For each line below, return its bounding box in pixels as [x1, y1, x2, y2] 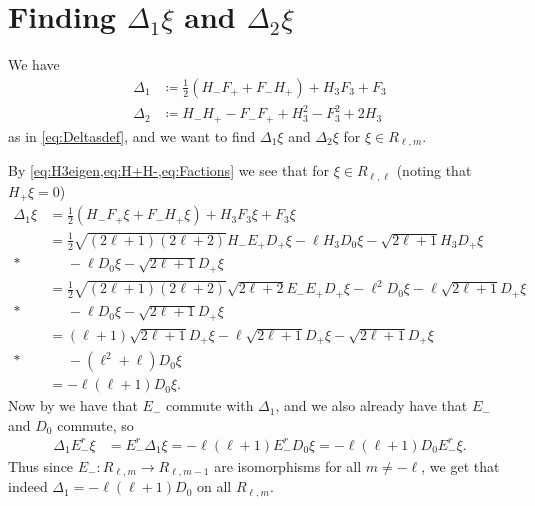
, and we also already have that [275, 395, 468, 416]
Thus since [8, 455, 74, 476]
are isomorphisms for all [214, 455, 362, 476]
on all [196, 476, 232, 497]
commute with [165, 395, 254, 416]
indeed [8, 476, 48, 497]
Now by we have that [8, 395, 138, 416]
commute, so [57, 414, 134, 435]
